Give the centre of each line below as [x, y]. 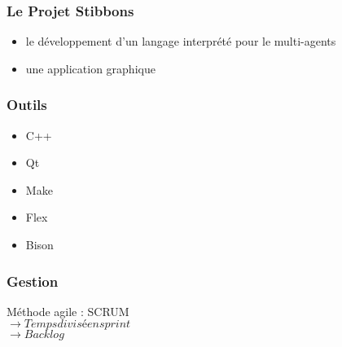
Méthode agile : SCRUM [68, 311]
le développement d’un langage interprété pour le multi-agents [181, 41]
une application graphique [90, 68]
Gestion [33, 281]
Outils [27, 105]
